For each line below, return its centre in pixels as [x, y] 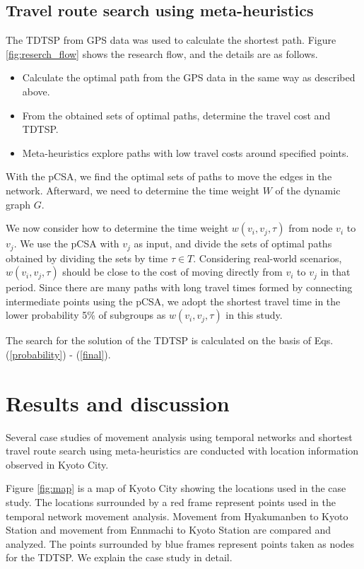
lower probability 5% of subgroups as [86, 315]
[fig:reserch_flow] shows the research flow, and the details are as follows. [162, 53]
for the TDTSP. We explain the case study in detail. [119, 557]
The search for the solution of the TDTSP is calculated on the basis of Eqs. [170, 340]
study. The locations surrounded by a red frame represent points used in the [171, 502]
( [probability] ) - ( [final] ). [58, 354]
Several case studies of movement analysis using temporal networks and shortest [179, 436]
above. [36, 91]
